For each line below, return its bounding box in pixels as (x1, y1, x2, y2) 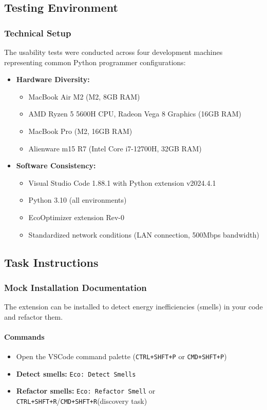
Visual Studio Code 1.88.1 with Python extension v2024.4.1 (28, 177, 216, 188)
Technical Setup (4, 26, 71, 39)
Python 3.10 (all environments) (28, 194, 127, 205)
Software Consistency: (16, 160, 96, 171)
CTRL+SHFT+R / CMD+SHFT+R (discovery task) (16, 396, 147, 406)
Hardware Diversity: (16, 74, 90, 85)
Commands (4, 331, 45, 342)
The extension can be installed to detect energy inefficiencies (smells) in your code (4, 301, 263, 312)
